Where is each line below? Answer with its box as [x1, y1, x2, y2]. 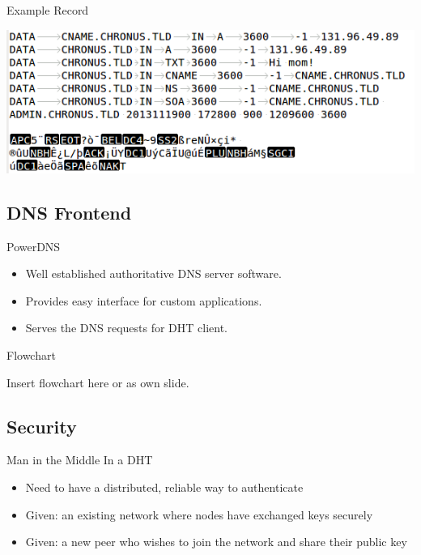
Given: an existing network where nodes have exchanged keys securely [25, 506, 373, 523]
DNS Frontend [6, 199, 132, 224]
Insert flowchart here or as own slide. [6, 374, 189, 391]
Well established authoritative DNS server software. [25, 265, 282, 282]
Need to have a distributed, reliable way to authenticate [25, 478, 304, 495]
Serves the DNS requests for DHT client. [25, 319, 228, 336]
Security [6, 413, 77, 438]
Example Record [6, 2, 89, 18]
